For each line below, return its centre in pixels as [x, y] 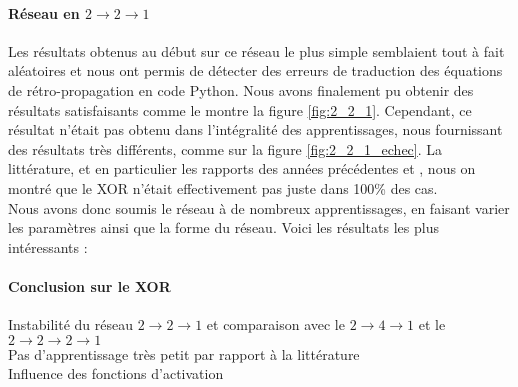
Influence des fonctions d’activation [116, 373]
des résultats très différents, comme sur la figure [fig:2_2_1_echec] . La [225, 148]
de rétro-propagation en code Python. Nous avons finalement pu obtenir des [241, 89]
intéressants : [48, 246]
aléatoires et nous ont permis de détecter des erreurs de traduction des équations [255, 70]
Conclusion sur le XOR [89, 285]
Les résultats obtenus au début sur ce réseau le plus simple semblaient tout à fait [256, 50]
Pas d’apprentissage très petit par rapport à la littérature [184, 353]
